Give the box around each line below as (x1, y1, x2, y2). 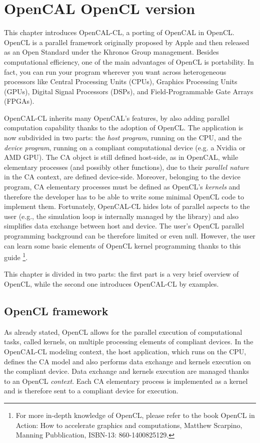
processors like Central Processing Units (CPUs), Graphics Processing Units (4, 76, 237, 87)
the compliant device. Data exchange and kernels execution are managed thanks (4, 366, 249, 376)
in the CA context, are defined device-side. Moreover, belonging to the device (4, 171, 241, 182)
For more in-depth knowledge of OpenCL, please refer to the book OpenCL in (15, 409, 255, 420)
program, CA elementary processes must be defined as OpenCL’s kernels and (4, 181, 240, 192)
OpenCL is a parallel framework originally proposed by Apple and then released (4, 37, 249, 47)
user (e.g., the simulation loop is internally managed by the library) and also (4, 210, 239, 221)
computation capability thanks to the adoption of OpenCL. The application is (4, 122, 243, 133)
